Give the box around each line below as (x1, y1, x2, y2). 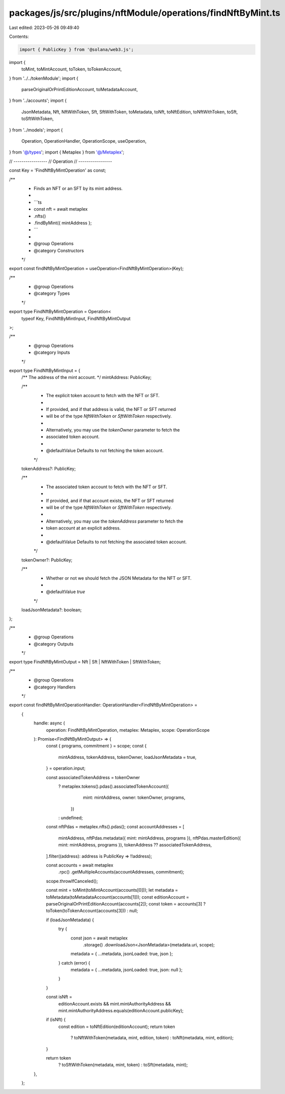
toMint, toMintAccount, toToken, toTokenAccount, (21, 66, 122, 72)
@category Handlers (33, 684, 76, 690)
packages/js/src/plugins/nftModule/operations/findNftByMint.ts (9, 7, 281, 18)
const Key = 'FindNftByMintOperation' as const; (9, 167, 106, 173)
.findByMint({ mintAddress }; (33, 219, 92, 226)
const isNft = (46, 994, 72, 1000)
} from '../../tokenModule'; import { (9, 75, 79, 81)
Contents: (9, 33, 29, 39)
